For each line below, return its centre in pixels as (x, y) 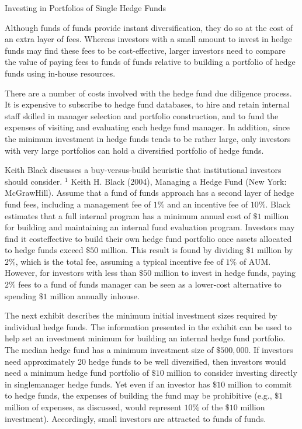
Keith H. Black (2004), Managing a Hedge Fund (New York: (179, 181)
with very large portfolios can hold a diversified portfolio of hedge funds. (134, 150)
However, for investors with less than (71, 273)
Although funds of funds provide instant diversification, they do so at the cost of (149, 27)
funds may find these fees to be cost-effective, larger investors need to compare (145, 50)
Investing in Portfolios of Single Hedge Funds (86, 8)
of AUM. (255, 261)
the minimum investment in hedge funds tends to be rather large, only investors (148, 138)
